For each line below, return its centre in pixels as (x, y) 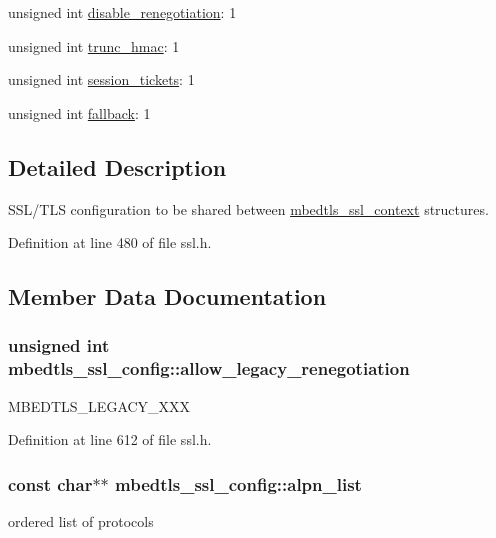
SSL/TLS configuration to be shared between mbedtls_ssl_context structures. (248, 208)
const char (50, 483)
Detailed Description (117, 166)
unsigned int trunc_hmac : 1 (94, 45)
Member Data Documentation (167, 296)
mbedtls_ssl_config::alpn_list (238, 483)
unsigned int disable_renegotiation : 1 (122, 12)
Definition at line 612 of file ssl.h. (110, 439)
